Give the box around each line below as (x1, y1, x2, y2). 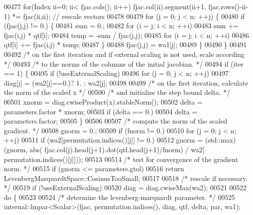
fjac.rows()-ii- (208, 1, 248, 11)
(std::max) (205, 135, 236, 145)
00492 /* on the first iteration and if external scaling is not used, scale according (4, 49, 245, 59)
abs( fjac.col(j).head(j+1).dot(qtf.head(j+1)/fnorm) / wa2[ (29, 144, 205, 154)
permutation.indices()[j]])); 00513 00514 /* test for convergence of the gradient (4, 154, 238, 164)
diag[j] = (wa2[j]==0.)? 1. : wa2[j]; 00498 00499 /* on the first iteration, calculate (4, 77, 248, 88)
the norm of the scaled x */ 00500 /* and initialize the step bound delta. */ (4, 87, 230, 97)
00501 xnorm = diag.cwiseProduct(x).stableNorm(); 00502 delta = (4, 96, 203, 107)
